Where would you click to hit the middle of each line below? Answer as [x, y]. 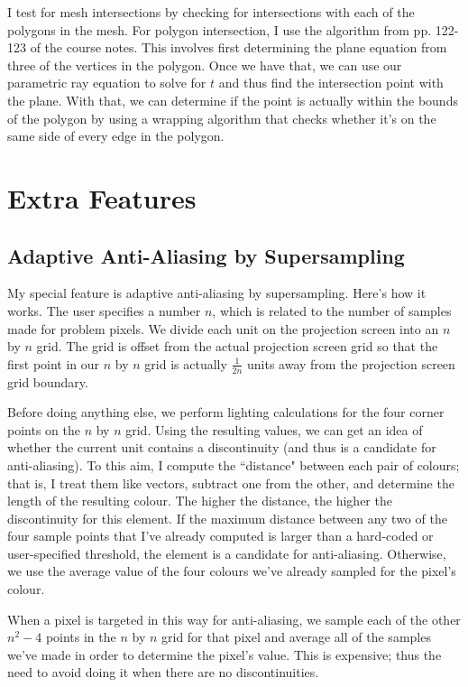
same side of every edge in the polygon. [116, 136]
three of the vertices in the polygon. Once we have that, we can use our [205, 65]
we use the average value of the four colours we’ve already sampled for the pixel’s [232, 571]
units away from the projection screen [351, 363]
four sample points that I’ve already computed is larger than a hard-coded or [220, 536]
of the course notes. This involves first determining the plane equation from [239, 47]
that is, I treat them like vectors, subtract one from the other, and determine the [231, 483]
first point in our [54, 363]
